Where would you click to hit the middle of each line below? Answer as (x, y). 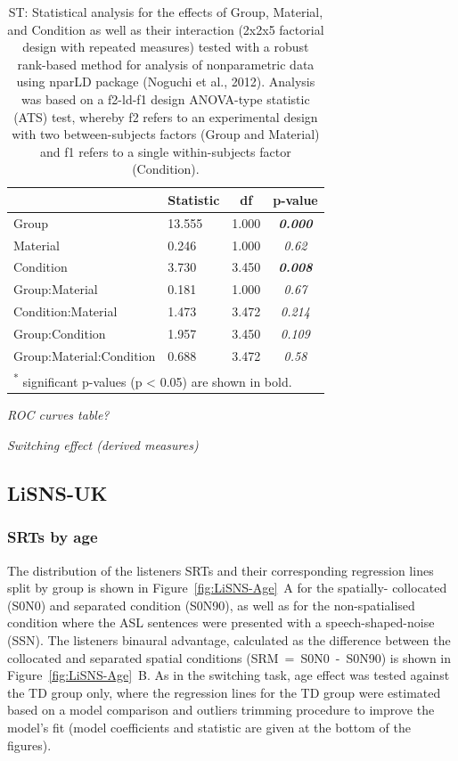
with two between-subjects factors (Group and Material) (166, 134)
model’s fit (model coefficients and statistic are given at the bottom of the (209, 727)
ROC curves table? (58, 415)
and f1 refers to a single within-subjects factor (166, 151)
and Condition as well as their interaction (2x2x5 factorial (166, 29)
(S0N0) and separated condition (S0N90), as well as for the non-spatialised (211, 605)
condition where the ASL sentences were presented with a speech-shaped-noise (221, 622)
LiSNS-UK (57, 493)
